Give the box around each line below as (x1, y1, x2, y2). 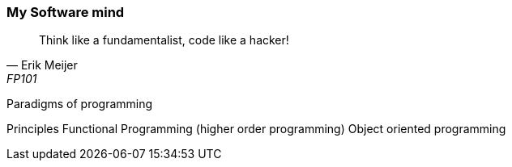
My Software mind (6, 4, 125, 20)
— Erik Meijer (6, 58, 78, 73)
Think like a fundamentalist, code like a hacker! (39, 33, 289, 48)
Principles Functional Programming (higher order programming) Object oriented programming (6, 122, 506, 136)
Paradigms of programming (6, 97, 153, 111)
